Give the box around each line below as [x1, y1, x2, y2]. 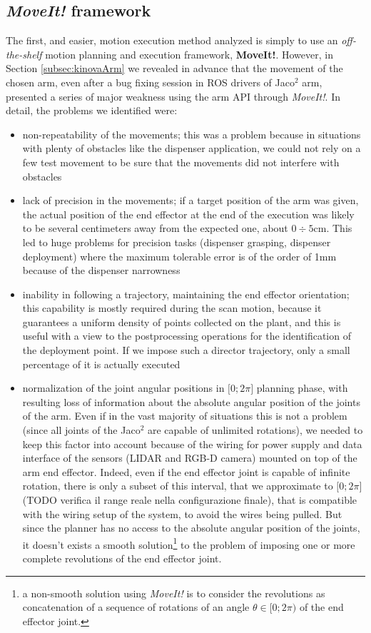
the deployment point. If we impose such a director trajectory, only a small [22, 343, 350, 358]
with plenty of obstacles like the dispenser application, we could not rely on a [22, 141, 361, 156]
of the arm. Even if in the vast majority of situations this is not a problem [22, 408, 347, 423]
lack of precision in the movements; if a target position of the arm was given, [22, 193, 359, 208]
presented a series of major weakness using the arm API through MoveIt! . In [6, 88, 340, 103]
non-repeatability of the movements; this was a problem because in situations [22, 126, 361, 141]
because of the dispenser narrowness [22, 263, 181, 278]
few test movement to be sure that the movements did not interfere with [22, 154, 340, 169]
